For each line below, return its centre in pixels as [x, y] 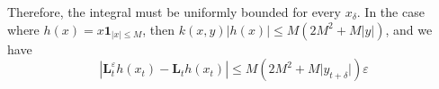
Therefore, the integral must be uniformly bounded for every [174, 12]
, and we [409, 29]
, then [159, 29]
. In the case [390, 12]
